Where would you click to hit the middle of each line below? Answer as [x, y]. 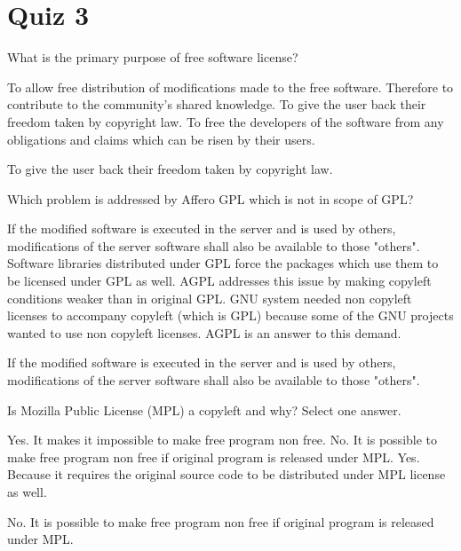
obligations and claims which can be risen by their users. [161, 139]
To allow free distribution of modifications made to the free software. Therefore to [230, 87]
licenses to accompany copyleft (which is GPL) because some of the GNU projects [230, 315]
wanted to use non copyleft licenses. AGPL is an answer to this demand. [204, 332]
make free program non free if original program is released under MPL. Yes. [214, 457]
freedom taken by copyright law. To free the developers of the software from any [226, 121]
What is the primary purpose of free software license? [153, 57]
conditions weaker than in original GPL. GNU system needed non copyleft [210, 298]
